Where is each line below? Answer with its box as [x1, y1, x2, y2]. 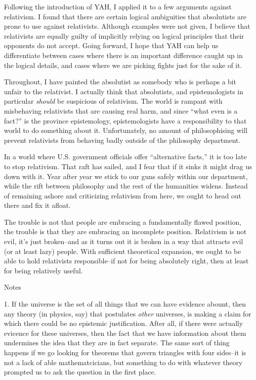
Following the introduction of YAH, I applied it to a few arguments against [4, 1, 232, 11]
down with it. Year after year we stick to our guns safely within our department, [4, 171, 248, 181]
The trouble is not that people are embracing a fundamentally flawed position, [4, 216, 242, 227]
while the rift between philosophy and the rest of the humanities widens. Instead [4, 181, 248, 191]
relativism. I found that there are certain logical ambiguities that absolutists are [4, 11, 247, 21]
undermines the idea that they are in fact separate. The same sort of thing [4, 337, 230, 348]
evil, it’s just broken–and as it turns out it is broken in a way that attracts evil [4, 236, 243, 247]
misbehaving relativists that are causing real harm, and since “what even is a [4, 105, 238, 116]
